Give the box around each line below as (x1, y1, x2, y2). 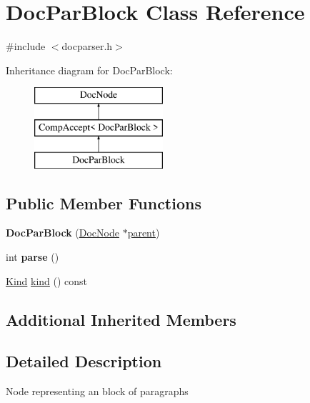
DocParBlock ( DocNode (6, 225, 119, 240)
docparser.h (61, 39, 113, 54)
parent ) (127, 225, 160, 240)
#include (6, 39, 46, 54)
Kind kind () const (6, 273, 88, 288)
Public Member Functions (6, 191, 201, 214)
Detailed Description (6, 350, 162, 372)
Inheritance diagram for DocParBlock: (6, 62, 173, 77)
